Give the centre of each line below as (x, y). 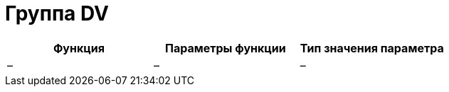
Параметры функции (225, 48)
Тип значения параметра (372, 48)
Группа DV (57, 13)
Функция (79, 48)
